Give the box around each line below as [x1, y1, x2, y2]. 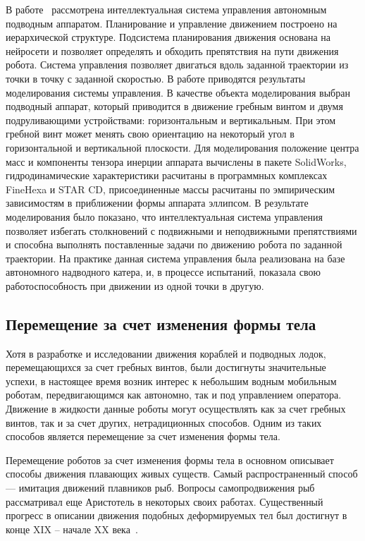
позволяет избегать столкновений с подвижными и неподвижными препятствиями [6, 223, 357, 238]
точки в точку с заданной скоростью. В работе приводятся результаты [6, 71, 306, 85]
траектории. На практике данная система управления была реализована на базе [6, 250, 345, 265]
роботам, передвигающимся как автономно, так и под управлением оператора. [6, 387, 342, 402]
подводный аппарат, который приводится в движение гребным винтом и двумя [6, 99, 343, 114]
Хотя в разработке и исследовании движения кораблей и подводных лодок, [6, 346, 326, 360]
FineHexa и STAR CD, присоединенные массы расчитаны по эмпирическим [6, 181, 335, 196]
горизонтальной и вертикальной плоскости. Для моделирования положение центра [6, 140, 359, 154]
